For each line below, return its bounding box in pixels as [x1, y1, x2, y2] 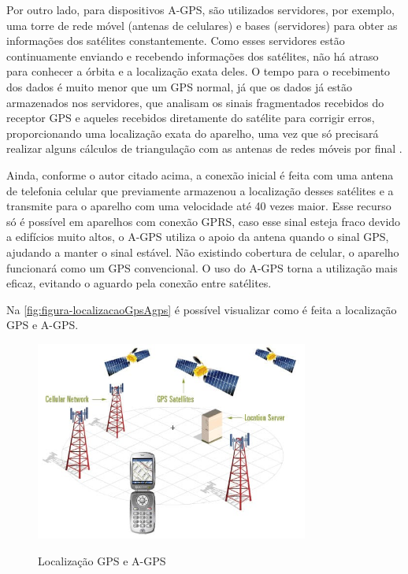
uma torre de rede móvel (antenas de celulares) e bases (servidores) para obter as [6, 17, 398, 33]
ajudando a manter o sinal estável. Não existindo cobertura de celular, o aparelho [6, 243, 399, 260]
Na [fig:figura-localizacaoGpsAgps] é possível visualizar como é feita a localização [6, 301, 397, 317]
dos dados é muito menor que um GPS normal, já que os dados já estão [6, 78, 353, 94]
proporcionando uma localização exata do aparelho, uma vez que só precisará [6, 124, 379, 141]
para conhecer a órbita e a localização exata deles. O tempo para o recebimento [6, 63, 391, 80]
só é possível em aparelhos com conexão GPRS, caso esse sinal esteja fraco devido [6, 213, 401, 229]
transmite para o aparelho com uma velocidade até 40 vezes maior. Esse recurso [6, 198, 391, 214]
